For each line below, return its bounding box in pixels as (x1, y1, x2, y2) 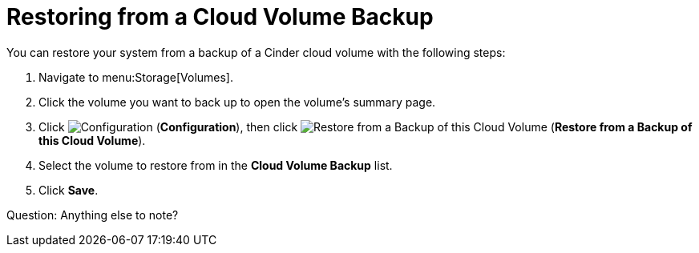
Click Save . (38, 183, 99, 197)
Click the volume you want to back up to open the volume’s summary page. (38, 94, 436, 109)
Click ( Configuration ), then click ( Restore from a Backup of (38, 119, 693, 134)
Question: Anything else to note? (6, 207, 179, 222)
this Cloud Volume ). (38, 133, 146, 147)
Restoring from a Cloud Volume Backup (6, 3, 434, 30)
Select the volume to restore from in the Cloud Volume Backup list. (38, 158, 393, 172)
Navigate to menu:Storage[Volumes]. (38, 70, 234, 84)
